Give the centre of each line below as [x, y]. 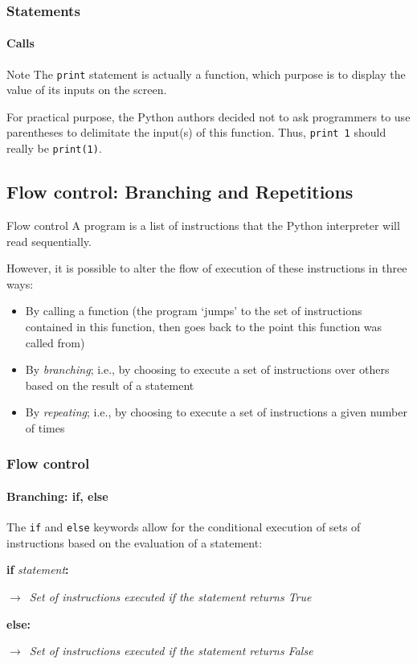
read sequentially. [49, 241]
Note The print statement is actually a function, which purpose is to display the [206, 74]
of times [45, 427]
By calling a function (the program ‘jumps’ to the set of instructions [194, 311]
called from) [55, 342]
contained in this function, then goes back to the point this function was [204, 326]
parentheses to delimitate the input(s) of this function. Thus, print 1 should [196, 132]
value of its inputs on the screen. [87, 90]
